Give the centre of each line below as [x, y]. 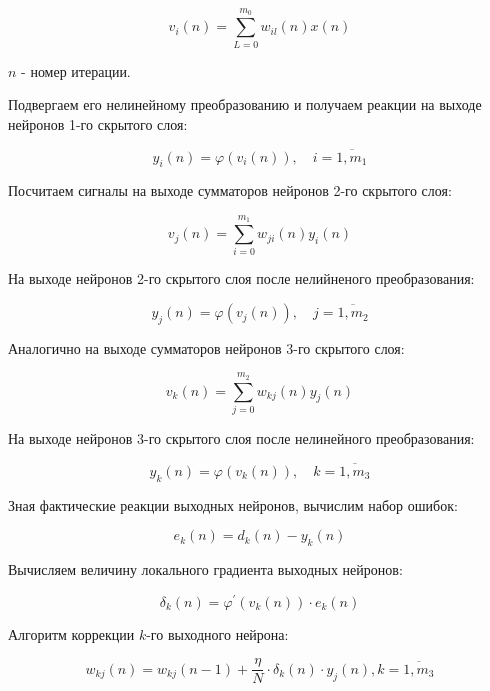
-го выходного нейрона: [217, 633]
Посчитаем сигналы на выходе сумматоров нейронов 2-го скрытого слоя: [230, 190]
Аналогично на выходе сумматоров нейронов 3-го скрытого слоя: [206, 347]
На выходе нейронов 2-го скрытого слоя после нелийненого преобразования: [241, 278]
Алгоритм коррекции [71, 633]
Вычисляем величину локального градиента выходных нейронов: [205, 568]
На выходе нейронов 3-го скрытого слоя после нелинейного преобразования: [241, 437]
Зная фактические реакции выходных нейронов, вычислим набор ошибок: [233, 504]
